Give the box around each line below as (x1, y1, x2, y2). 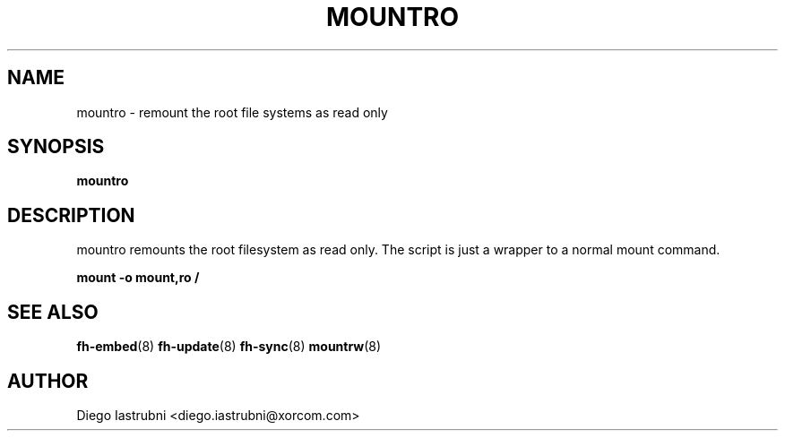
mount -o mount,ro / (76, 270, 200, 286)
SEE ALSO (7, 300, 99, 323)
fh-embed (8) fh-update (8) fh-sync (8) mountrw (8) (76, 339, 382, 355)
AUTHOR (7, 369, 89, 392)
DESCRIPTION (7, 203, 135, 227)
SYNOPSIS (7, 135, 105, 159)
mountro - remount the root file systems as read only (76, 104, 388, 120)
